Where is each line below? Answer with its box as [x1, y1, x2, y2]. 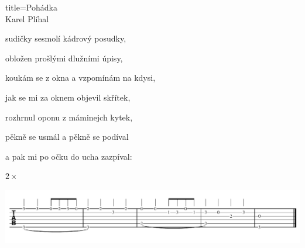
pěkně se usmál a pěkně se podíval [5, 130, 129, 143]
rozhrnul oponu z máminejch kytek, [5, 111, 133, 123]
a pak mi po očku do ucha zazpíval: [5, 150, 132, 162]
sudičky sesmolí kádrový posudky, [5, 32, 126, 44]
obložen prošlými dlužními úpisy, [5, 51, 123, 64]
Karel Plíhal [5, 12, 49, 25]
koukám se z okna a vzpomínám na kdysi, [5, 71, 156, 84]
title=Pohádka [5, 1, 57, 13]
